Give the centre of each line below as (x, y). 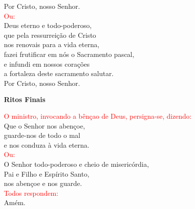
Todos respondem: (31, 193)
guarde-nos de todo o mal (42, 135)
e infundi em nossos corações (47, 64)
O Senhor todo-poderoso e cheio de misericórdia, (76, 164)
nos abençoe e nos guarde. (43, 183)
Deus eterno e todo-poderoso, (48, 25)
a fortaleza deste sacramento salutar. (59, 73)
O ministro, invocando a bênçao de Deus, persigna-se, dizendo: (98, 116)
